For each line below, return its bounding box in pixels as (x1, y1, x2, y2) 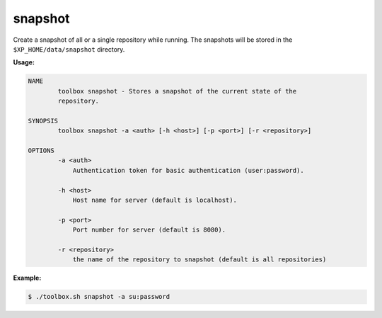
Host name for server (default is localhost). (72, 196, 237, 204)
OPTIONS (28, 147, 54, 155)
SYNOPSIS (28, 117, 59, 125)
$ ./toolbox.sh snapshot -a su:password (28, 293, 170, 301)
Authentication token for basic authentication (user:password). (72, 166, 304, 174)
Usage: (13, 58, 35, 67)
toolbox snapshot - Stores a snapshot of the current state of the (57, 87, 297, 95)
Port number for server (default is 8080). (72, 226, 226, 234)
